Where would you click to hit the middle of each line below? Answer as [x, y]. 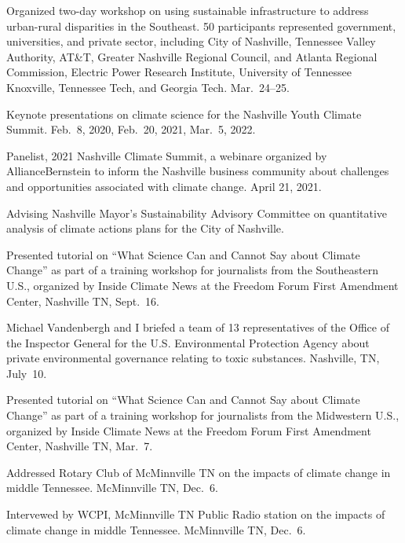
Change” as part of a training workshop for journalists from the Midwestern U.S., [203, 415]
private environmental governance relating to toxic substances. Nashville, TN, [193, 358]
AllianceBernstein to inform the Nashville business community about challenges [198, 171]
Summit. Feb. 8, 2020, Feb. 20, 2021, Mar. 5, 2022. [131, 129]
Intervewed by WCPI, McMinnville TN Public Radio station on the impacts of [196, 514]
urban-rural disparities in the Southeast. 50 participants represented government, [201, 26]
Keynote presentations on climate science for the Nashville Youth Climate [184, 114]
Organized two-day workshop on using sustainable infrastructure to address [188, 10]
